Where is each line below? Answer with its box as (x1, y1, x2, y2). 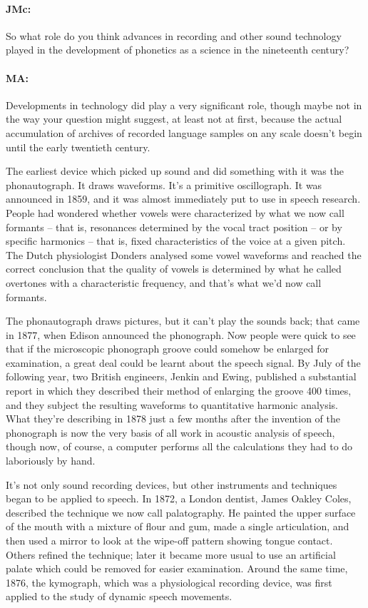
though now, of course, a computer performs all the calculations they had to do (6, 439, 353, 454)
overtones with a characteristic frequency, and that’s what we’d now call (6, 275, 322, 290)
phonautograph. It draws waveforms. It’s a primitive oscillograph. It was (6, 177, 322, 192)
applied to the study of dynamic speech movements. (6, 589, 232, 604)
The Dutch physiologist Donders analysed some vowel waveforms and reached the (6, 247, 362, 262)
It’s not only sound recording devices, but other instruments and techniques (6, 477, 337, 492)
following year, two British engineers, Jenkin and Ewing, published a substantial (6, 369, 357, 384)
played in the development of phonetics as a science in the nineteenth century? (6, 42, 349, 57)
